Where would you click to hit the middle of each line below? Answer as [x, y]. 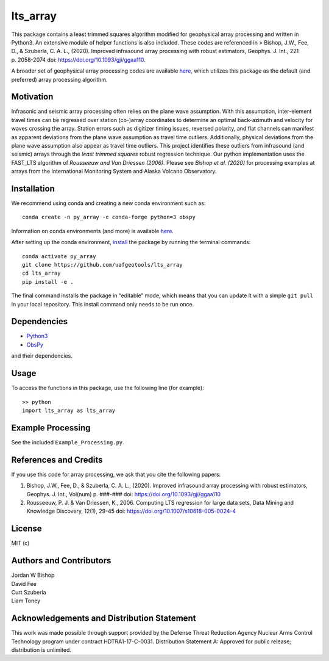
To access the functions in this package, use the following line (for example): [108, 388]
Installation [33, 188]
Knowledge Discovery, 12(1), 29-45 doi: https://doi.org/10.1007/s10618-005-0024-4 [131, 511]
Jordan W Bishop [33, 575]
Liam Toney [26, 601]
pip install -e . [48, 282]
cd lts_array [41, 273]
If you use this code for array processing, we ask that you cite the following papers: [116, 474]
